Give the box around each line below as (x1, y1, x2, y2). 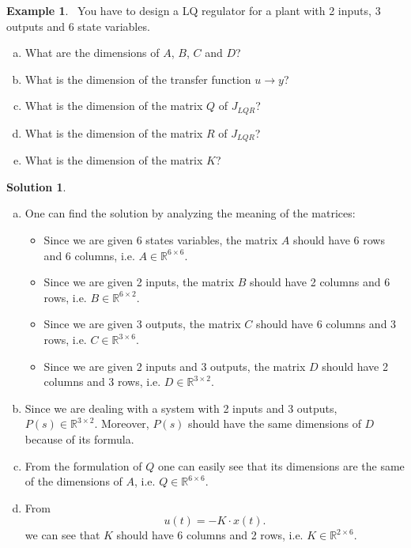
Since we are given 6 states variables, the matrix (43, 232, 278, 248)
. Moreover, (94, 415, 149, 432)
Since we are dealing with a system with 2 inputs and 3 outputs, (25, 399, 337, 416)
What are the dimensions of (25, 44, 160, 61)
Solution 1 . (6, 178, 66, 195)
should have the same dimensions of (188, 415, 361, 432)
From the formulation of (25, 457, 142, 474)
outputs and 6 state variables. (6, 17, 150, 34)
